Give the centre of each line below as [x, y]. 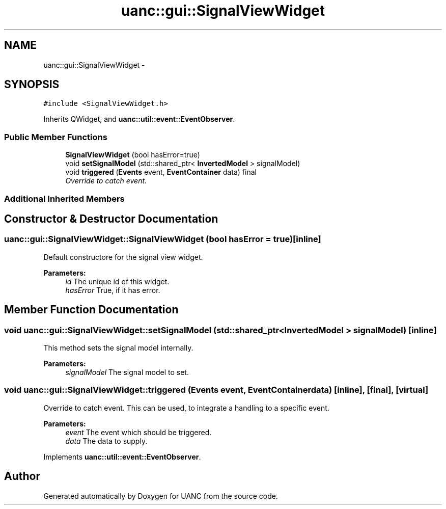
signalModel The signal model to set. [127, 372]
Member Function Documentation [91, 310]
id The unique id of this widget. [117, 281]
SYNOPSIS [32, 85]
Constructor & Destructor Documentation [111, 219]
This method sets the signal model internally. [118, 348]
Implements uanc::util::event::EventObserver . [122, 457]
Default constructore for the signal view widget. [123, 257]
